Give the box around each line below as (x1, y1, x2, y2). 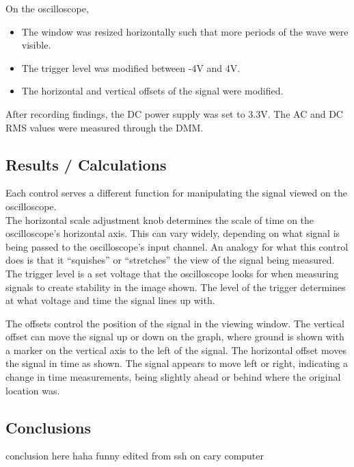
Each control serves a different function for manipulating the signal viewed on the (5, 186, 347, 200)
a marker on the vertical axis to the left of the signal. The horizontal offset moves (5, 342, 346, 357)
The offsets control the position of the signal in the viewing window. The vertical (5, 316, 344, 330)
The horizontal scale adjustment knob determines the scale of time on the (5, 212, 314, 227)
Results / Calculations (5, 153, 167, 175)
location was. (5, 383, 60, 397)
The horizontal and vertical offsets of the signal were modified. (21, 84, 284, 98)
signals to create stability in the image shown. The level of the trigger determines (5, 279, 346, 294)
